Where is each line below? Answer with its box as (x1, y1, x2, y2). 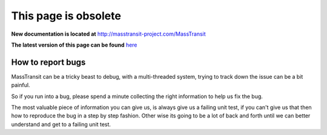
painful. (11, 82, 30, 89)
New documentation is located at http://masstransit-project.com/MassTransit (11, 30, 206, 38)
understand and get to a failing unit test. (11, 120, 111, 128)
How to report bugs (11, 57, 86, 67)
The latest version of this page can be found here (11, 41, 137, 48)
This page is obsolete (11, 9, 121, 22)
